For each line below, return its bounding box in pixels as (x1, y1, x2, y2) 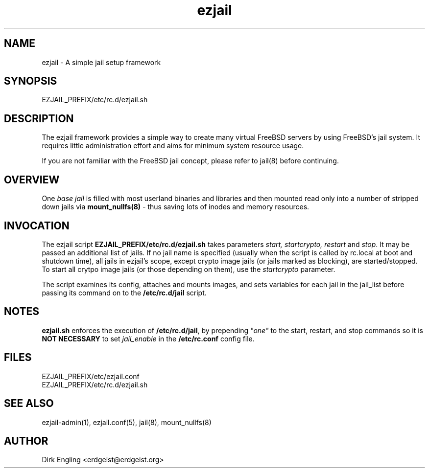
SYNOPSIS (4, 75, 57, 88)
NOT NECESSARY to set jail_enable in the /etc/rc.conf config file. (42, 334, 255, 343)
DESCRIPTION (4, 112, 74, 125)
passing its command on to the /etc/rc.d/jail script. (42, 288, 207, 297)
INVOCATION (4, 219, 70, 232)
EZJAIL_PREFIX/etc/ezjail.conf (42, 372, 140, 381)
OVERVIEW (4, 173, 60, 186)
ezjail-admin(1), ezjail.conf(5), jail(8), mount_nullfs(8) (42, 418, 212, 427)
